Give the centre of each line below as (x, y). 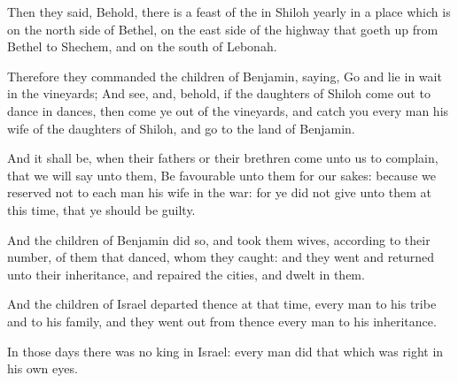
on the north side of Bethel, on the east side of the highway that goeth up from (223, 29)
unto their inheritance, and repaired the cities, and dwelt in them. (186, 274)
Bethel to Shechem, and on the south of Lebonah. (142, 46)
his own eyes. (43, 368)
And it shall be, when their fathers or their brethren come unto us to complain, (223, 158)
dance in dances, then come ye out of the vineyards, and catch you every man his (228, 110)
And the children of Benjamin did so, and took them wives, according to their (219, 239)
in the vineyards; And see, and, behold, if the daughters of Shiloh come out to (219, 93)
